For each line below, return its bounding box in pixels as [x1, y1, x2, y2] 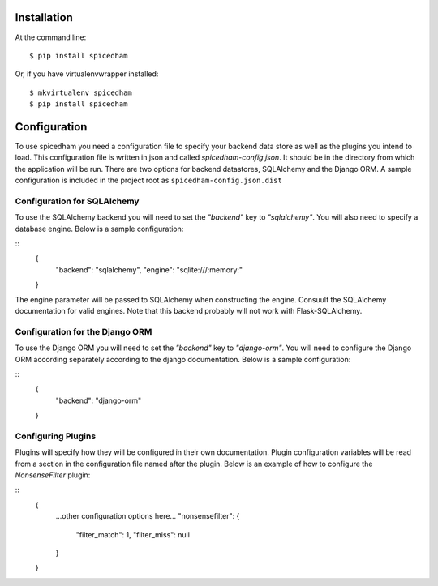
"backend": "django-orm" [55, 396, 142, 405]
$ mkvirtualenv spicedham [29, 88, 133, 97]
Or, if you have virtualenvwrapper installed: [15, 69, 159, 79]
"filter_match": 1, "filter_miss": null [75, 529, 191, 539]
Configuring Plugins [15, 430, 97, 442]
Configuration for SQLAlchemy [15, 195, 140, 207]
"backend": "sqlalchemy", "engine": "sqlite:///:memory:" [55, 264, 243, 275]
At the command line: [15, 32, 87, 42]
